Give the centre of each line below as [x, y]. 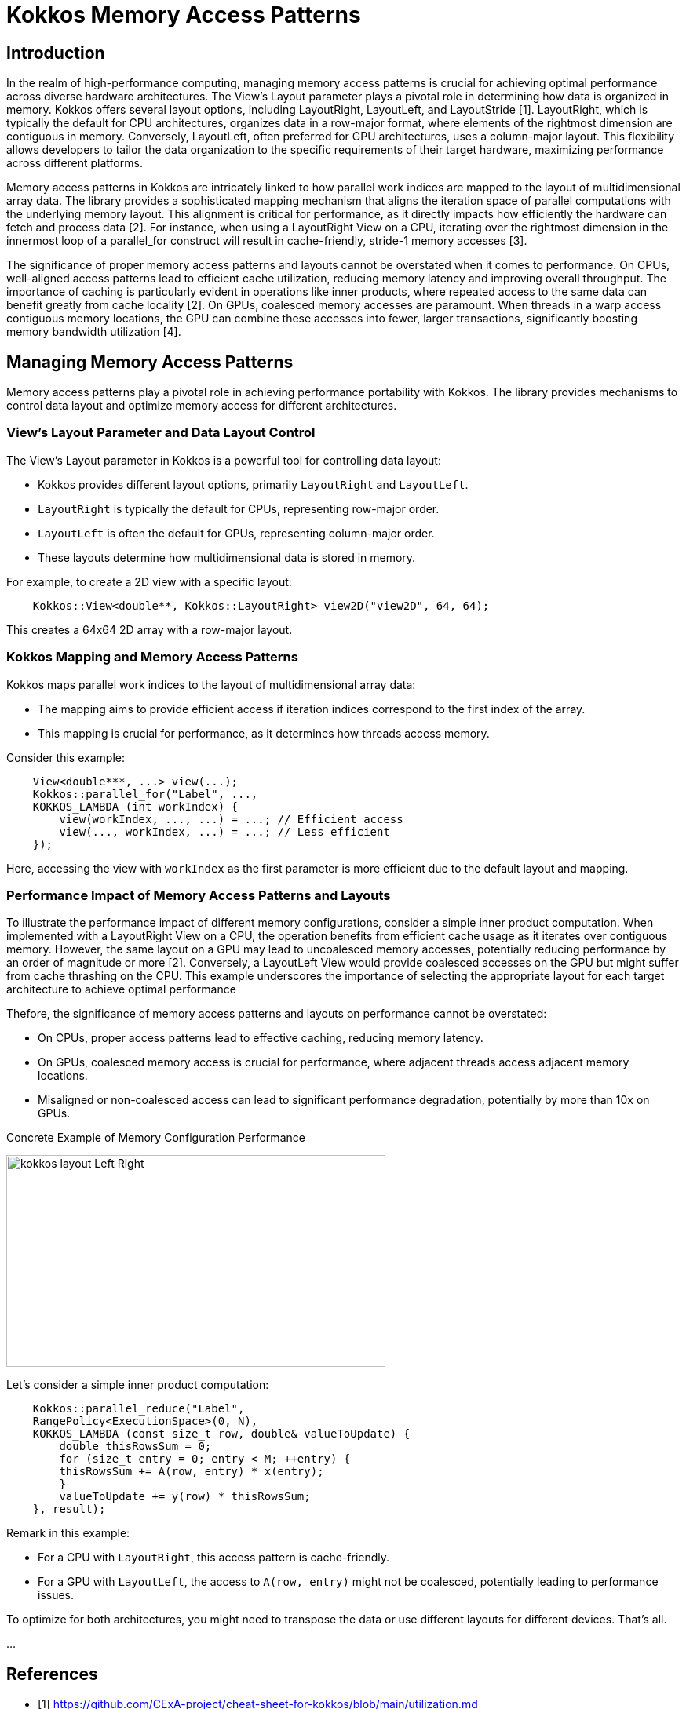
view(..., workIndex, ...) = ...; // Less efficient [224, 831]
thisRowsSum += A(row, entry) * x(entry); [192, 1472]
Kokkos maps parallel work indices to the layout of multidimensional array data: [211, 684]
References [52, 1674]
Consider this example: [66, 757]
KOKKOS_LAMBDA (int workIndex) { [135, 806]
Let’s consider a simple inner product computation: [138, 1385]
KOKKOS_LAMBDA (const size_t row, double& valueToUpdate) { [221, 1434]
